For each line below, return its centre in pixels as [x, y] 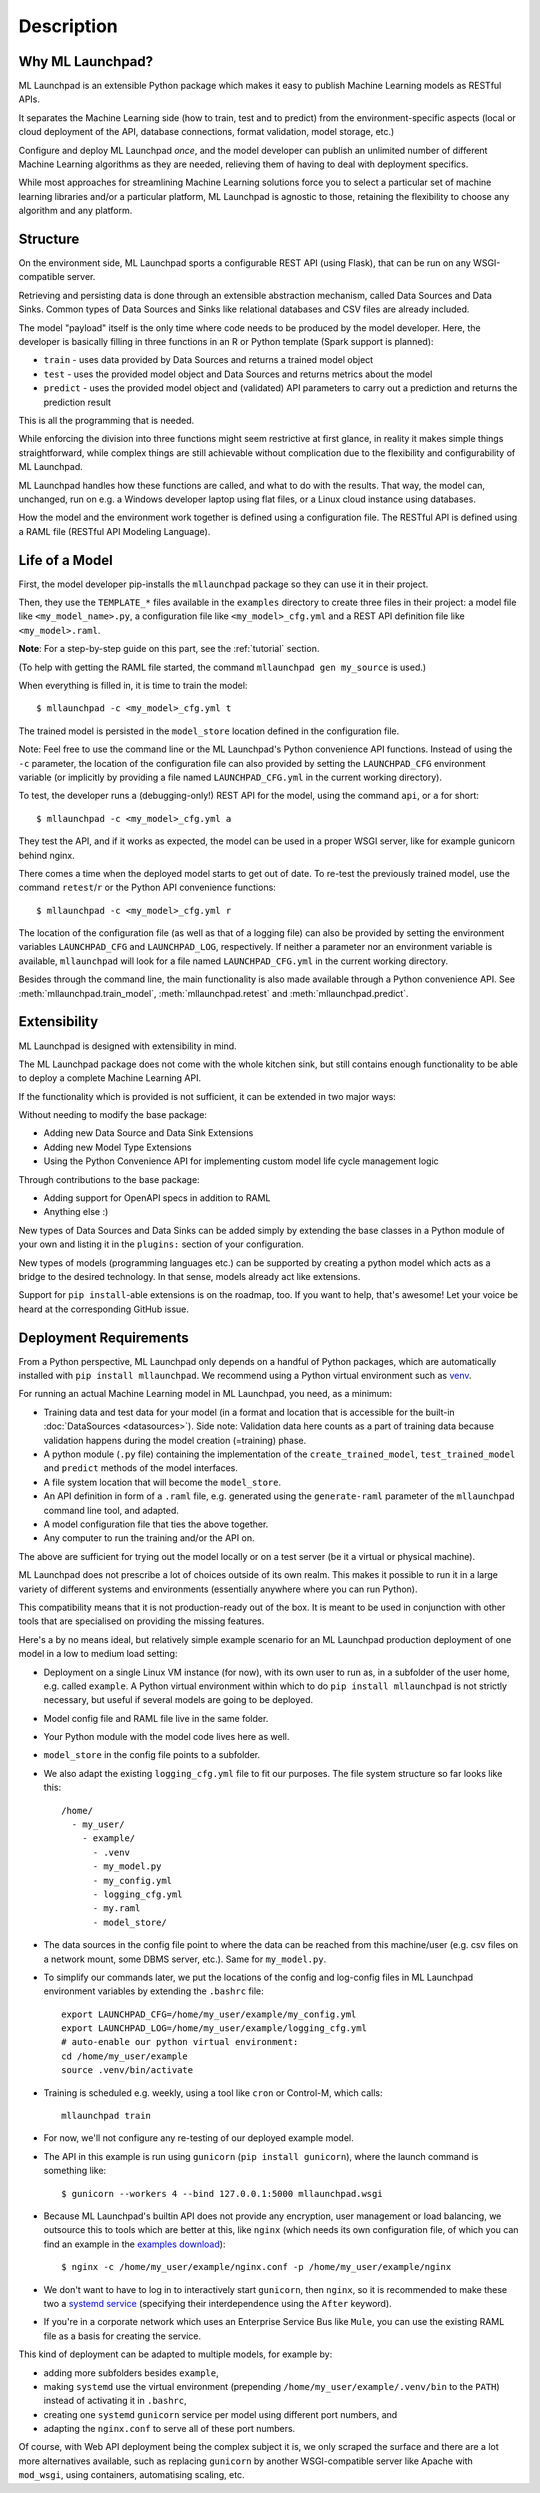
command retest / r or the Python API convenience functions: [147, 887]
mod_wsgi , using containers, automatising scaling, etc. [131, 2475]
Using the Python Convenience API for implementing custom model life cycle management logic [241, 1161]
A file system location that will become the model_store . [162, 1482]
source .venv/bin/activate [127, 2070]
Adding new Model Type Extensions [117, 1147]
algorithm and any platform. [75, 211]
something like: [75, 2171]
